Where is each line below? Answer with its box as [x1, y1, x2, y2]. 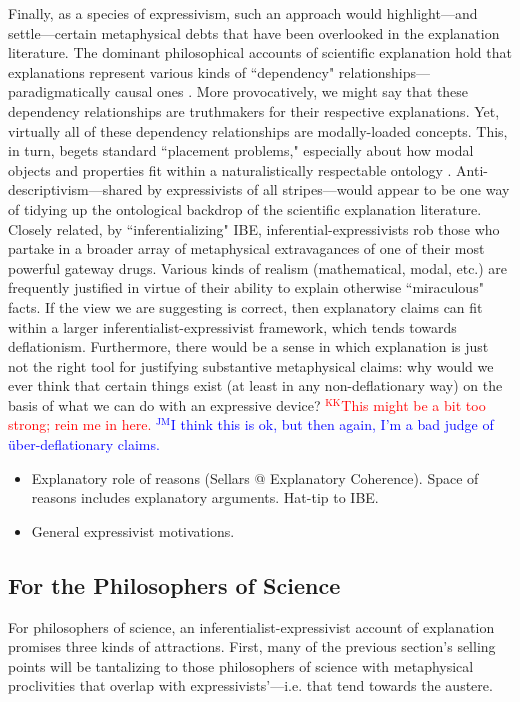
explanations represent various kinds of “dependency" [8, 61, 335, 82]
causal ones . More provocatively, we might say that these [115, 81, 469, 102]
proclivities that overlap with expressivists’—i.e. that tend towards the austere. [8, 675, 493, 696]
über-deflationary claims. [8, 434, 160, 455]
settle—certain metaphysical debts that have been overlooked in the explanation [8, 22, 500, 43]
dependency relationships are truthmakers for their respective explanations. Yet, [8, 100, 500, 121]
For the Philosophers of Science [8, 569, 341, 600]
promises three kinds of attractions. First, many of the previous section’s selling [8, 636, 496, 657]
